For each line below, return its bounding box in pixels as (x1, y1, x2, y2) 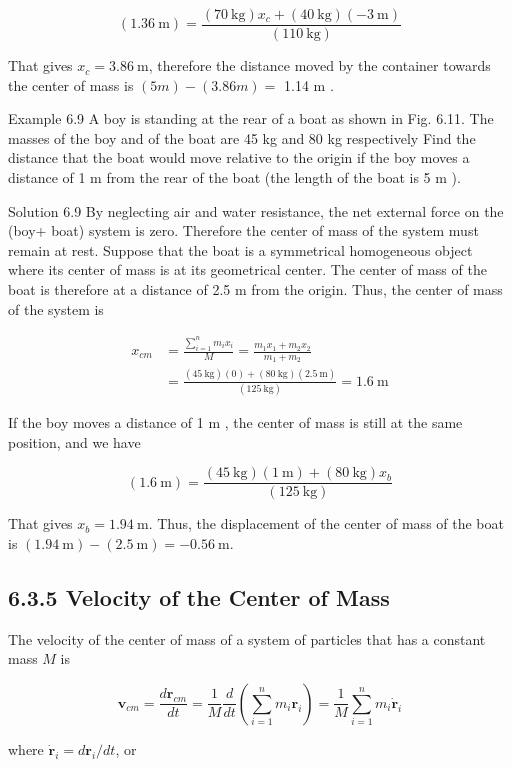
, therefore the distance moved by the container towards (148, 55, 491, 76)
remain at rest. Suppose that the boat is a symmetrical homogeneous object (8, 239, 473, 260)
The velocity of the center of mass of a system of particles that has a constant (8, 628, 486, 649)
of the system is (8, 298, 104, 319)
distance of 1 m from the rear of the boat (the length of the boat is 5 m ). (8, 167, 461, 188)
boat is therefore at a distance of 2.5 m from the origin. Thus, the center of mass (8, 279, 503, 299)
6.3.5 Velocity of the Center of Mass (8, 581, 390, 612)
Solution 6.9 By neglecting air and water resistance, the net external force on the (8, 200, 504, 221)
